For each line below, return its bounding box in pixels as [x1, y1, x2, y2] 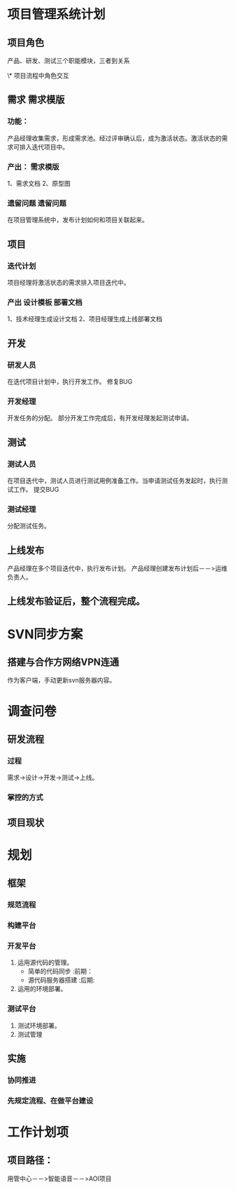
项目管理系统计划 [7, 6, 106, 22]
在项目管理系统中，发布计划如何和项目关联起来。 [7, 215, 148, 224]
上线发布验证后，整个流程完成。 [7, 596, 145, 607]
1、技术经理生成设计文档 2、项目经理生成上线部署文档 [7, 315, 163, 323]
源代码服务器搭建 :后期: [27, 976, 95, 984]
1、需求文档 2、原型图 [7, 179, 71, 187]
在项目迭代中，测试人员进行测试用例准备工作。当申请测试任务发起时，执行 [7, 476, 222, 485]
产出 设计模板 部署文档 [7, 297, 83, 307]
